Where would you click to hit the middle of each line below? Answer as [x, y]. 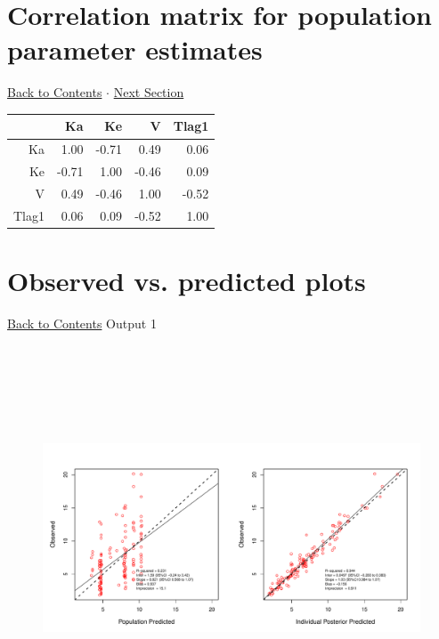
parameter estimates [135, 49]
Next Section [149, 92]
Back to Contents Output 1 [82, 323]
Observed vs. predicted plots [187, 281]
